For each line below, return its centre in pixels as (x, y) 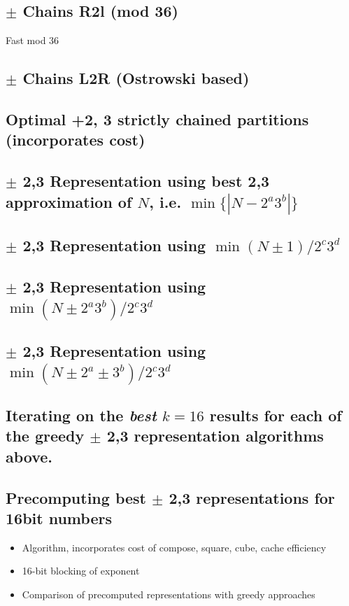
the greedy (45, 436)
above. (29, 456)
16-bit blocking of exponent (81, 571)
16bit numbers (59, 517)
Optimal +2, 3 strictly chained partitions (157, 119)
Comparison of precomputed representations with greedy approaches (169, 594)
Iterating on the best (81, 415)
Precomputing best (76, 497)
